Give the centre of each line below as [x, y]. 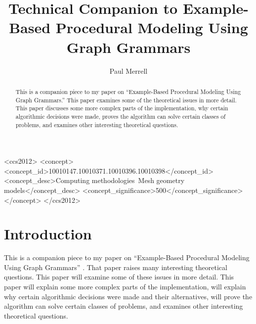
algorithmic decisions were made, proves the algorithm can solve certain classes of [121, 116]
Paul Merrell [128, 70]
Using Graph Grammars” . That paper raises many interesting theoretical [116, 267]
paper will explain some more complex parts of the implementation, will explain [125, 287]
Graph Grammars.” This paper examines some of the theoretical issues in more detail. [126, 100]
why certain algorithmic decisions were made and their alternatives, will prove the [128, 296]
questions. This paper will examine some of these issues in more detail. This [119, 277]
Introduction [48, 234]
